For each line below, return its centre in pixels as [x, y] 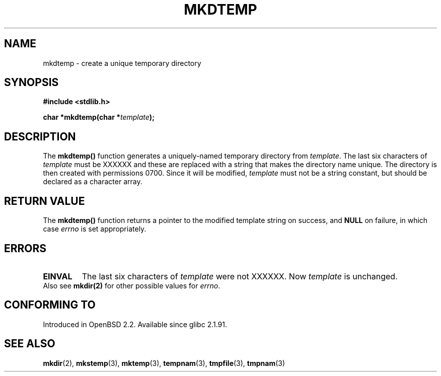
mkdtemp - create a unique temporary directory [122, 63]
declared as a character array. [93, 182]
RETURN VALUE [45, 201]
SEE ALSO [30, 344]
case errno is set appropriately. [95, 229]
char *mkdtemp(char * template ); [99, 117]
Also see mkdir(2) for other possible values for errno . [132, 285]
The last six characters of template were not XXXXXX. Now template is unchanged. [240, 276]
